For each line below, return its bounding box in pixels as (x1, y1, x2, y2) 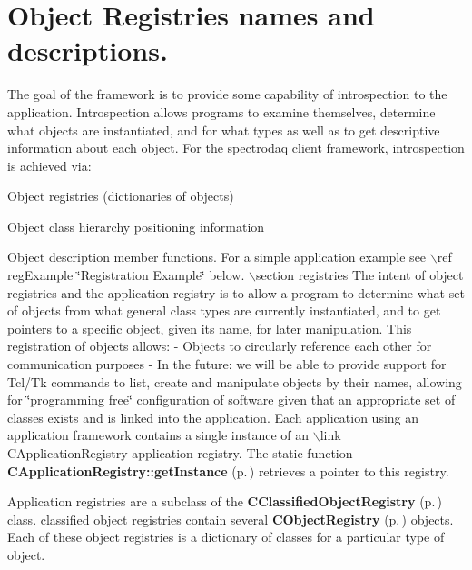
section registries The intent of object (255, 265, 464, 285)
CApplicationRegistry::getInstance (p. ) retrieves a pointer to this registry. (7, 461, 449, 480)
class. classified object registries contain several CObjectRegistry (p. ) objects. (7, 509, 454, 528)
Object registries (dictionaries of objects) (7, 186, 234, 205)
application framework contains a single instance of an (7, 425, 310, 445)
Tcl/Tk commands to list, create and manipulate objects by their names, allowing (7, 372, 462, 391)
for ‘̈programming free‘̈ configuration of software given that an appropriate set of (7, 390, 456, 409)
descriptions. (7, 32, 168, 69)
